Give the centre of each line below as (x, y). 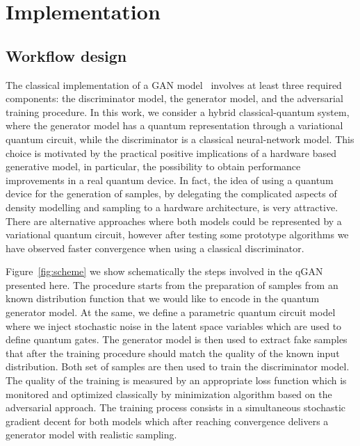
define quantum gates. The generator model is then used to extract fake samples (177, 339)
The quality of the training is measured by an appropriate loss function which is (176, 380)
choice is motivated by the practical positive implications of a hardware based (171, 152)
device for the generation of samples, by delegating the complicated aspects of (171, 193)
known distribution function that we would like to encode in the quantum (163, 298)
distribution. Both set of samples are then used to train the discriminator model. (178, 366)
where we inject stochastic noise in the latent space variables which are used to (174, 325)
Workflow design (66, 55)
